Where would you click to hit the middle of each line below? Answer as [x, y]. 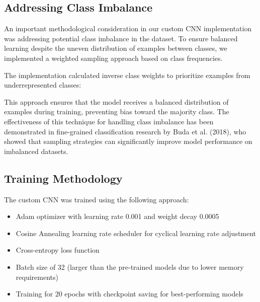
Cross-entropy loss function [58, 250]
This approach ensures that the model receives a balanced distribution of [116, 101]
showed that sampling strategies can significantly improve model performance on [128, 141]
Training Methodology [63, 178]
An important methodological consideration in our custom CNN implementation [128, 28]
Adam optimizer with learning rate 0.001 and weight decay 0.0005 [117, 216]
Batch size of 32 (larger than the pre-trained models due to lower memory [130, 267]
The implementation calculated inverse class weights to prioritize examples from [127, 75]
